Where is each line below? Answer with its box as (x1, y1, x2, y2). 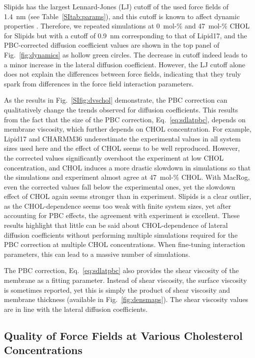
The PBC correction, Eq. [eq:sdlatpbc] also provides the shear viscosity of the (4, 265, 239, 275)
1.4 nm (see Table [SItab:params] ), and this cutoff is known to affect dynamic (4, 11, 240, 21)
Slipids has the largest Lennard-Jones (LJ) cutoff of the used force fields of (4, 1, 229, 11)
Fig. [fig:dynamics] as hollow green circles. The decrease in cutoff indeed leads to (4, 49, 248, 59)
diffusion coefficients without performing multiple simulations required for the (4, 229, 238, 240)
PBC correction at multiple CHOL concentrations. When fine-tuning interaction (4, 239, 245, 249)
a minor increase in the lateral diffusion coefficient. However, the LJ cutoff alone (4, 59, 246, 69)
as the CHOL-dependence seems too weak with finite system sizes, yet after (4, 200, 231, 211)
